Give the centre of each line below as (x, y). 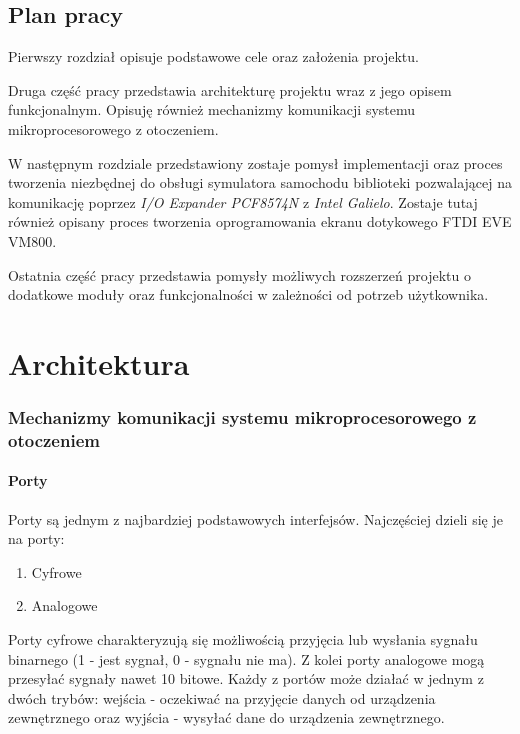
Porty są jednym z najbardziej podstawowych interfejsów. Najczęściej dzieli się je (255, 518)
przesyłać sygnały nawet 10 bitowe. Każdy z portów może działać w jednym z (246, 678)
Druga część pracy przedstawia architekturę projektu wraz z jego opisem (230, 89)
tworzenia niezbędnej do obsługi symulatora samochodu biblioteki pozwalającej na (260, 182)
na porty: (36, 538)
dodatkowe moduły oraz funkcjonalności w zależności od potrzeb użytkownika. (248, 294)
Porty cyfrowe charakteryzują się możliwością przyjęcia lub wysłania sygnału (243, 639)
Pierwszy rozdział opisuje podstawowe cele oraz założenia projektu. (213, 56)
